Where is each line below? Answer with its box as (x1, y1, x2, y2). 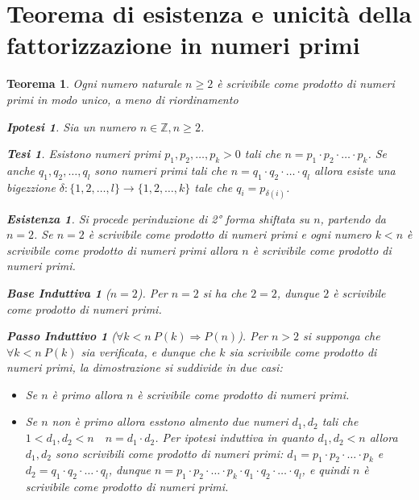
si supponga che (303, 327, 380, 344)
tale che (194, 178, 233, 195)
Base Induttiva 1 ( (6, 284, 110, 301)
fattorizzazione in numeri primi (6, 28, 360, 61)
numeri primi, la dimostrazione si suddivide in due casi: (6, 359, 283, 376)
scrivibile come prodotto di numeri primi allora (6, 241, 239, 258)
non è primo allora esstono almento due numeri (52, 413, 288, 430)
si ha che (202, 284, 247, 301)
